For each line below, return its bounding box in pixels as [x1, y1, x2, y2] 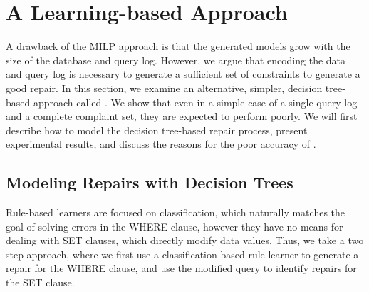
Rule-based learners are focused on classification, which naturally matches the [6, 205, 345, 220]
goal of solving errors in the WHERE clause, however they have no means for [6, 218, 343, 233]
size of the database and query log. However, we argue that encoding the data [6, 52, 346, 67]
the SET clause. [6, 275, 75, 290]
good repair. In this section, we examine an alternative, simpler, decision [6, 80, 323, 95]
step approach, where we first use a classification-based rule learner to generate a [6, 246, 359, 261]
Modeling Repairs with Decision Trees [6, 171, 293, 193]
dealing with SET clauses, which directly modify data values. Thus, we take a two [6, 233, 364, 248]
